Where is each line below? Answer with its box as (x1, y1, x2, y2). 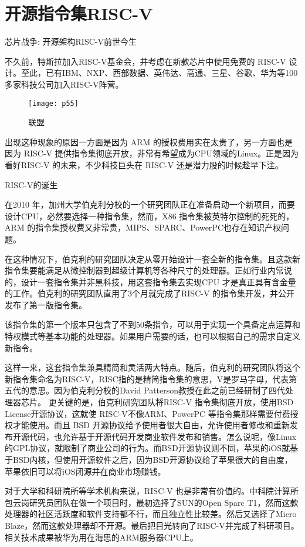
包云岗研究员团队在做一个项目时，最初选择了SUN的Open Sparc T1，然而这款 (5, 496, 299, 508)
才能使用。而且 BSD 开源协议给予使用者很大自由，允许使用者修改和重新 (12, 419, 290, 431)
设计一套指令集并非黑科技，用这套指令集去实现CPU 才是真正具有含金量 (21, 275, 296, 288)
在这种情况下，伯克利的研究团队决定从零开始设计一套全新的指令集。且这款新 (5, 252, 300, 265)
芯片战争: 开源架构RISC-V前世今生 (5, 35, 137, 48)
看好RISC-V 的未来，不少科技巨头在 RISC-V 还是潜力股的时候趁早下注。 (5, 158, 283, 171)
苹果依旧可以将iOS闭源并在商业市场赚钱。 (5, 465, 166, 477)
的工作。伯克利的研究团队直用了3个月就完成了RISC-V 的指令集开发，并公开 (5, 287, 295, 299)
